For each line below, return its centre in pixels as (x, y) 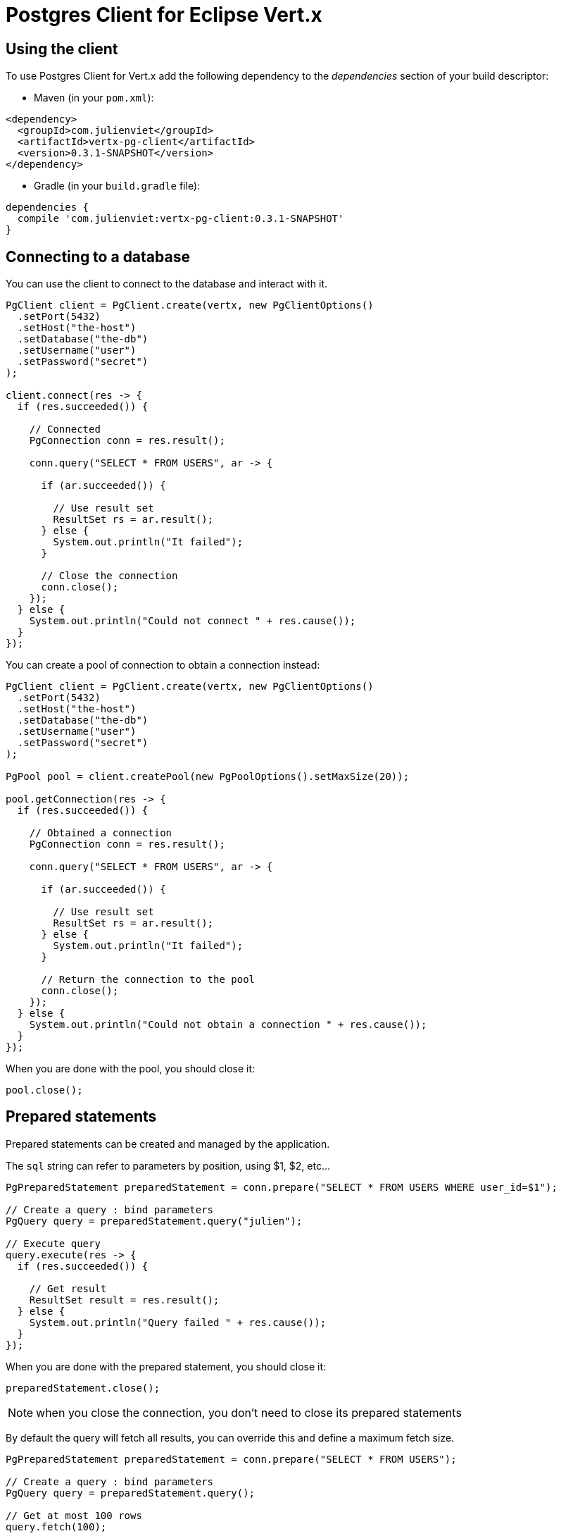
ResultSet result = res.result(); (124, 1300)
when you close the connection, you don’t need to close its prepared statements (249, 1412)
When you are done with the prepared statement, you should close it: (166, 1366)
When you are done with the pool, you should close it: (131, 1069)
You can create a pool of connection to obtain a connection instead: (163, 665)
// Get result (68, 1288)
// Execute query (53, 1243)
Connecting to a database (98, 256)
